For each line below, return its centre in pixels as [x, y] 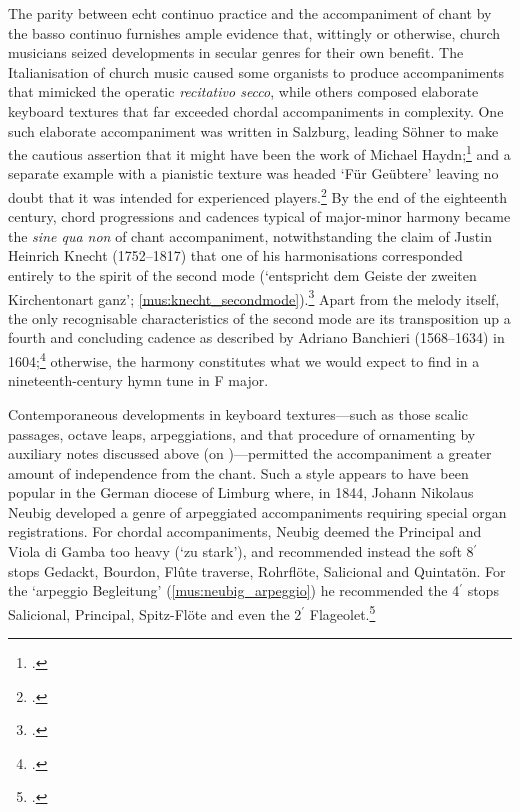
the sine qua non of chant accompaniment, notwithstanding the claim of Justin [250, 235]
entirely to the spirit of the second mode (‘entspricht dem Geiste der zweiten [242, 275]
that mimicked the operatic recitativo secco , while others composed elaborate [243, 91]
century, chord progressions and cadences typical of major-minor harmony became [259, 216]
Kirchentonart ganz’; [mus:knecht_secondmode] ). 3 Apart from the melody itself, [254, 297]
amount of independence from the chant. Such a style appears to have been [238, 472]
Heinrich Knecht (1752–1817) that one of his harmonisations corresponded [235, 255]
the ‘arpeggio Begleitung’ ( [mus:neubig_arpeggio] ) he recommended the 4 [234, 590]
